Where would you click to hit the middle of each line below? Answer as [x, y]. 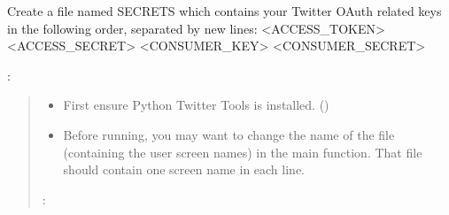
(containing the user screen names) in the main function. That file [243, 152]
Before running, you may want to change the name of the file [229, 134]
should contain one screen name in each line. [184, 169]
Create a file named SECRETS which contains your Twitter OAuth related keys [224, 11]
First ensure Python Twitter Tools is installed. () [196, 105]
